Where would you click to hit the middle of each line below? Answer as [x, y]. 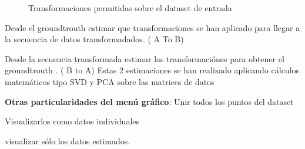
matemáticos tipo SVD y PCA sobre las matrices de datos [110, 81]
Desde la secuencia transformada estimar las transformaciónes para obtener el [145, 58]
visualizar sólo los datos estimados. [68, 140]
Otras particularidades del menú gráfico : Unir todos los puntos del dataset [149, 101]
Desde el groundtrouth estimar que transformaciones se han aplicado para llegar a [152, 27]
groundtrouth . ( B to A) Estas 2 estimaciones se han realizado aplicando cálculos [152, 70]
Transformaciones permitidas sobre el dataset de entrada [130, 8]
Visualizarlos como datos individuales [72, 121]
